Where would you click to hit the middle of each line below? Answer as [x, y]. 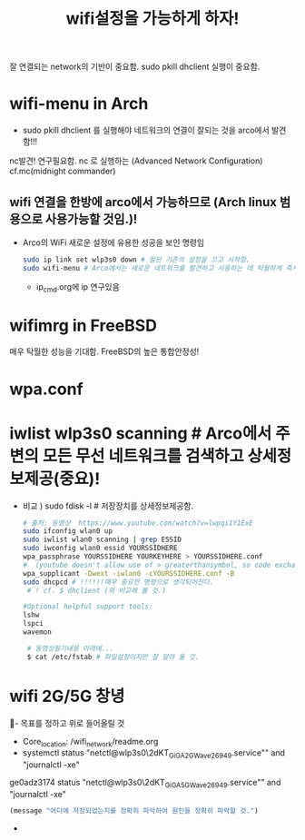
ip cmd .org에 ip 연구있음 [78, 287]
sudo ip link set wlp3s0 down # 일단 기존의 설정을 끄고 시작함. [136, 260]
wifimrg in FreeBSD [83, 326]
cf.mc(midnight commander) [63, 171]
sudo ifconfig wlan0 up [68, 531]
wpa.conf [46, 389]
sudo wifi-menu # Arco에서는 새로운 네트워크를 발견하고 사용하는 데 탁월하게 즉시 [160, 268]
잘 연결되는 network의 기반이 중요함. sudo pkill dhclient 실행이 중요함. [135, 67]
